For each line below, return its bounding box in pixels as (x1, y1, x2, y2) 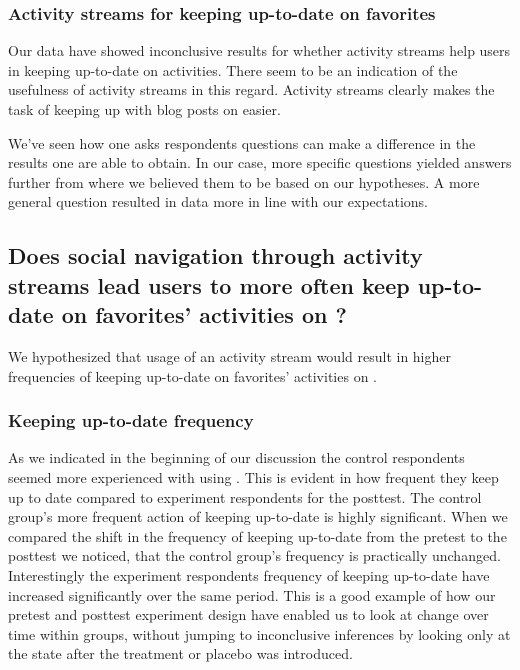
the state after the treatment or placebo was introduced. (8, 643, 353, 664)
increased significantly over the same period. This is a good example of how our (8, 584, 496, 605)
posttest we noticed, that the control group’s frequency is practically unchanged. (8, 545, 501, 566)
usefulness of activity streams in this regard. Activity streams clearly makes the (8, 79, 495, 100)
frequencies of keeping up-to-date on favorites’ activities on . (8, 365, 377, 386)
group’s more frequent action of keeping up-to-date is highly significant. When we (8, 506, 508, 527)
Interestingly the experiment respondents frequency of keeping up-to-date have (8, 564, 490, 585)
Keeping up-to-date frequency (8, 408, 254, 433)
